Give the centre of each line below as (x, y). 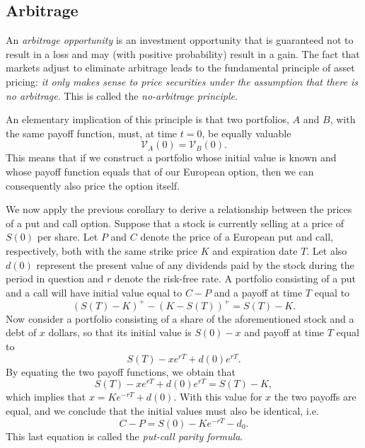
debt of (21, 332)
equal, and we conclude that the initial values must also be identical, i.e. (162, 410)
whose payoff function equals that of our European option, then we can (160, 171)
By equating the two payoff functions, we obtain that (121, 371)
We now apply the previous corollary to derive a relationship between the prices (179, 209)
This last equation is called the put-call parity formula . (124, 436)
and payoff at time (284, 332)
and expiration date (255, 250)
